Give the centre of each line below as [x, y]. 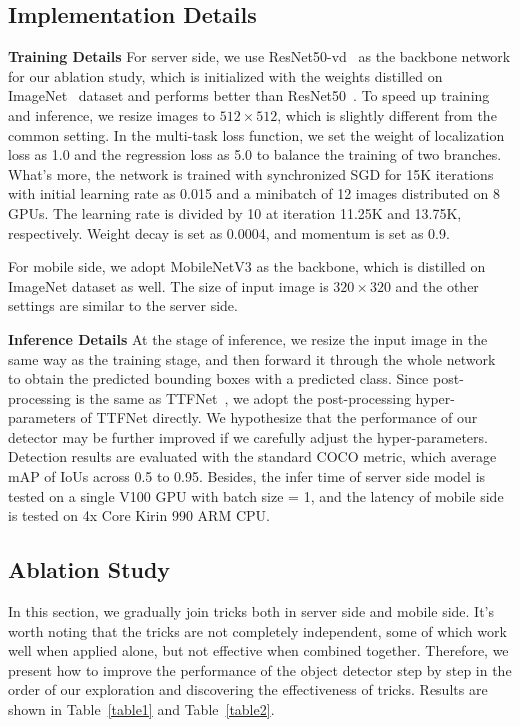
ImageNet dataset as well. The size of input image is [168, 285]
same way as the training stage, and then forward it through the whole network [252, 358]
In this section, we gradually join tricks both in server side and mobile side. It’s [251, 611]
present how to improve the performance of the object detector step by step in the [260, 669]
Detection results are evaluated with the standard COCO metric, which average [252, 456]
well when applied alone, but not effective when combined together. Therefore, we [258, 650]
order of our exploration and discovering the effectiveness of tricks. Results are [248, 689]
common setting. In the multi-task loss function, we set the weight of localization [256, 134]
